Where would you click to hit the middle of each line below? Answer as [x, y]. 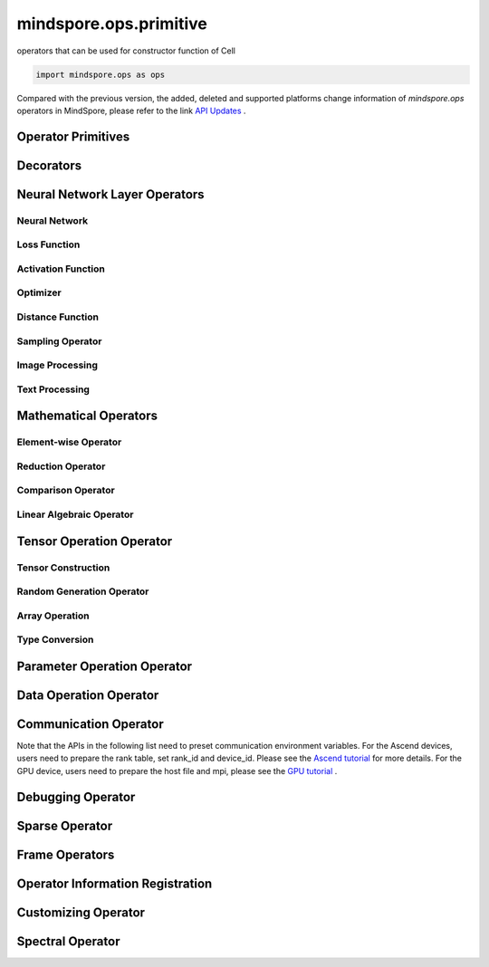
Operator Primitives [73, 136]
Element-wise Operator [69, 442]
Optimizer [39, 292]
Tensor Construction [63, 568]
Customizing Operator [81, 912]
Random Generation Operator [83, 591]
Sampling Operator [59, 341]
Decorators [49, 165]
